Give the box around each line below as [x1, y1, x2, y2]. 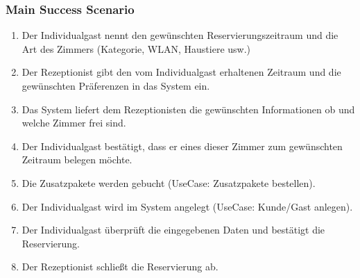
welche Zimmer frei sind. [22, 115, 126, 130]
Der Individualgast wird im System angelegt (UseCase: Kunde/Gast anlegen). [22, 199, 353, 213]
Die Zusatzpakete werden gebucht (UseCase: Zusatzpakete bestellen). [22, 175, 316, 190]
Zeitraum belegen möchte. [22, 152, 132, 167]
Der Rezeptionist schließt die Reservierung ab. [22, 259, 218, 274]
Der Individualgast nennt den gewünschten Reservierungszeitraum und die [22, 28, 338, 42]
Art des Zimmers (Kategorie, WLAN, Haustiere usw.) [22, 41, 251, 56]
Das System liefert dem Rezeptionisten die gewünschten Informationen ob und [22, 101, 355, 116]
